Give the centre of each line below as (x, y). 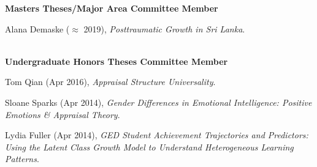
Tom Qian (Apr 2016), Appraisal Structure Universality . (110, 82)
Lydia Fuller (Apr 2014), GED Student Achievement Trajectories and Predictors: (157, 135)
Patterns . (22, 159)
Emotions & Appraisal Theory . (63, 114)
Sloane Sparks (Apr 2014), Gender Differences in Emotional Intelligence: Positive (158, 102)
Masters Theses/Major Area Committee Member (112, 8)
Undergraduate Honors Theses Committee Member (116, 61)
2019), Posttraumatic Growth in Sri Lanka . (164, 28)
